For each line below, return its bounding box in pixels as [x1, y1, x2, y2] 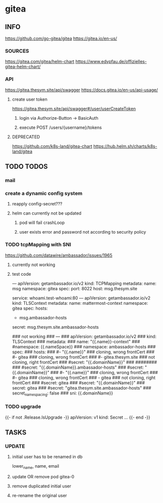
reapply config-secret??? [12, 201, 63, 207]
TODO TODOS [5, 162, 48, 171]
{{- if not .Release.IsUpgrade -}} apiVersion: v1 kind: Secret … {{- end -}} [5, 414, 150, 420]
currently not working [12, 262, 56, 267]
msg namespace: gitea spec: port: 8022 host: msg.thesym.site [12, 285, 137, 291]
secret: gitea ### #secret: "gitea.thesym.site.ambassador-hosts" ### [12, 385, 151, 391]
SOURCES [5, 47, 29, 54]
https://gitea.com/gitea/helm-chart [5, 59, 75, 64]
